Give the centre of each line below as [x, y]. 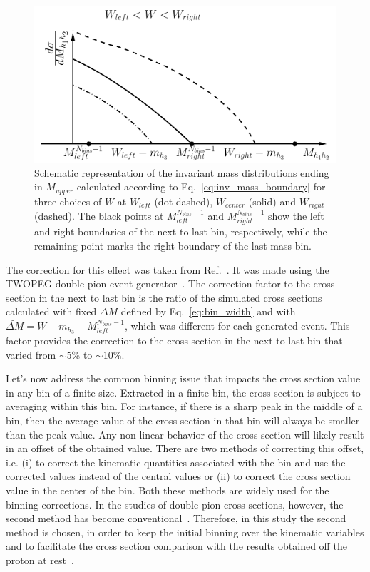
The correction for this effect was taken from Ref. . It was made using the [168, 269]
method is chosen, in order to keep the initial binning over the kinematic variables [185, 532]
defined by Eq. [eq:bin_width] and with [208, 311]
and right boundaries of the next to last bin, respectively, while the [181, 231]
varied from [31, 354]
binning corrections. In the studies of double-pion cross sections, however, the [175, 504]
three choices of [68, 201]
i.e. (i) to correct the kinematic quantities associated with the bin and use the [176, 462]
